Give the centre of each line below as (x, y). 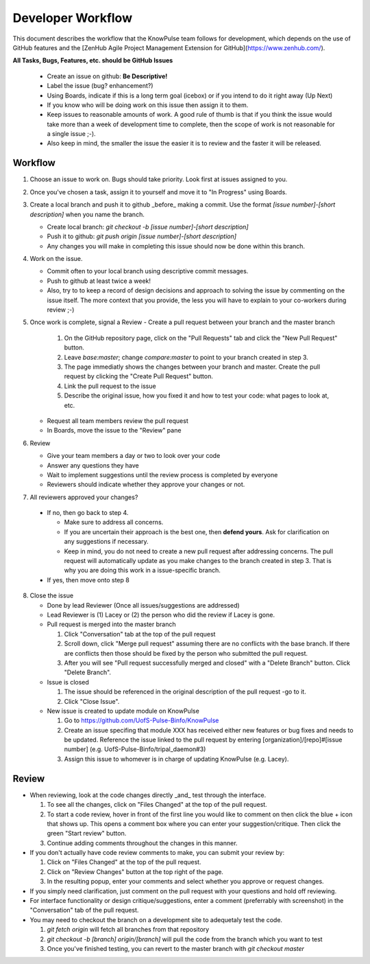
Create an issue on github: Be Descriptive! (107, 76)
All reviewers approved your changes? (84, 497)
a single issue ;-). (71, 134)
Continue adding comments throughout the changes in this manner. (142, 843)
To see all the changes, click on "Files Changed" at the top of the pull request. (157, 805)
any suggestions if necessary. (106, 542)
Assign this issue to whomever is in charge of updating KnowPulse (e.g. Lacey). (176, 759)
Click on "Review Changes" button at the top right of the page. (135, 871)
